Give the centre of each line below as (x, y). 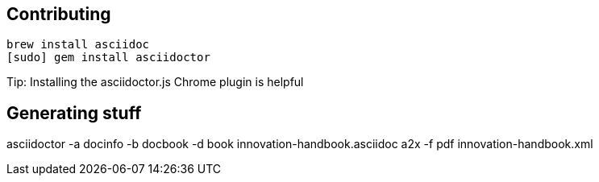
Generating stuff (74, 113)
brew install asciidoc (78, 45)
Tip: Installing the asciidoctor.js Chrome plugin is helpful (155, 82)
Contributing (59, 14)
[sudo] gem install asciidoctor (108, 58)
